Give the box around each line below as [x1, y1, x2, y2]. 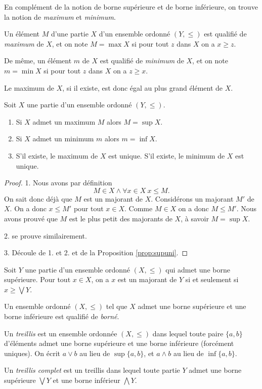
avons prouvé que [4, 213, 58, 223]
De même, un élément [4, 55, 72, 66]
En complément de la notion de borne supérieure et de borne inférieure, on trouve [4, 2, 258, 12]
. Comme [124, 203, 153, 214]
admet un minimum [32, 133, 94, 144]
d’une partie [51, 28, 89, 39]
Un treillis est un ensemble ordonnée [4, 328, 117, 338]
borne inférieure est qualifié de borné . [4, 311, 119, 322]
